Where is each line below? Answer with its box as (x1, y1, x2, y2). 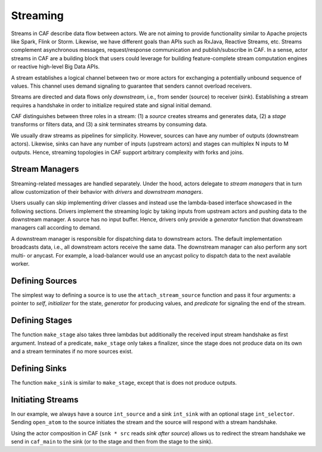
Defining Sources (11, 275, 78, 286)
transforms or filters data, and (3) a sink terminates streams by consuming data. (11, 121, 208, 128)
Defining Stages (11, 315, 73, 326)
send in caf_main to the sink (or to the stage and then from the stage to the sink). (11, 438, 213, 445)
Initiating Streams (11, 394, 79, 405)
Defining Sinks (11, 363, 67, 373)
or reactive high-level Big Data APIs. (11, 63, 100, 70)
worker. (11, 260, 30, 268)
